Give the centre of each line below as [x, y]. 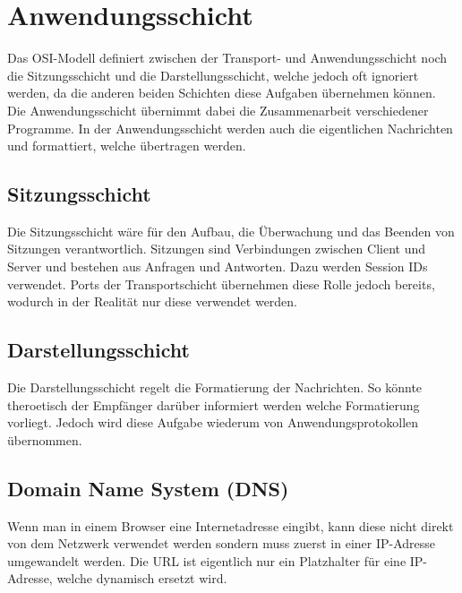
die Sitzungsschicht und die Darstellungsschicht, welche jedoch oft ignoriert [213, 75]
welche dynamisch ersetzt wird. [142, 578]
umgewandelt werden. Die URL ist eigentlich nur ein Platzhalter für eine [207, 560]
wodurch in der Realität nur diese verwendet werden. [153, 301]
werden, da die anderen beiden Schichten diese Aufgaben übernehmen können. [222, 93]
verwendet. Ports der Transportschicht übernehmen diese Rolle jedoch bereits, [221, 284]
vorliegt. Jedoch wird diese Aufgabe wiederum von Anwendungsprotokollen [213, 422]
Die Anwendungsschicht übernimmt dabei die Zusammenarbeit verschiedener [218, 110]
